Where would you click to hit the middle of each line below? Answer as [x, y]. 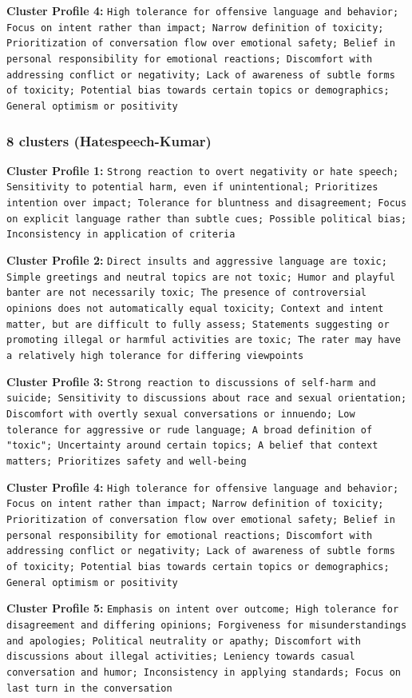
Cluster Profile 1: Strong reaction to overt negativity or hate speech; [203, 170]
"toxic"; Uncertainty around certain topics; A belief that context [192, 446]
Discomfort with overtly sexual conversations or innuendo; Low [181, 414]
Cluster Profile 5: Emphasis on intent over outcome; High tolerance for [203, 608]
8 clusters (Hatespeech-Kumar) [109, 140]
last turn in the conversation [89, 688]
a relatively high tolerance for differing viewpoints [155, 356]
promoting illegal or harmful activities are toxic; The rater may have [204, 340]
